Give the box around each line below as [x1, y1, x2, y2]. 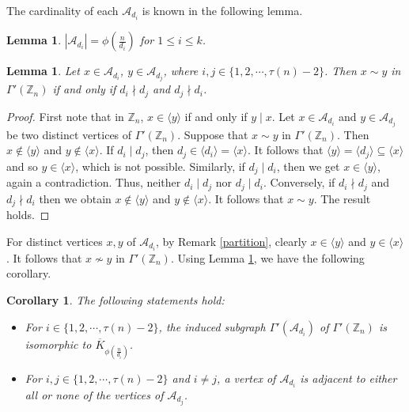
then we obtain [39, 190, 112, 206]
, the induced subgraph [158, 318, 266, 335]
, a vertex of [217, 369, 276, 386]
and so [6, 157, 38, 174]
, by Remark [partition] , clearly [156, 232, 307, 249]
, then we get [276, 157, 340, 174]
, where [163, 62, 199, 79]
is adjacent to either [300, 369, 397, 386]
